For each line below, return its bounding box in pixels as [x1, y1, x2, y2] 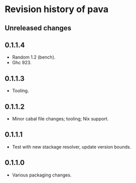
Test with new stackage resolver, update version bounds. [12, 144, 131, 150]
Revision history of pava [5, 4, 109, 15]
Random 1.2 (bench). [12, 54, 56, 60]
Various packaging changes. [12, 172, 72, 178]
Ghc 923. [12, 60, 32, 66]
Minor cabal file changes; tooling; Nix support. [12, 116, 109, 122]
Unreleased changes [5, 24, 72, 32]
